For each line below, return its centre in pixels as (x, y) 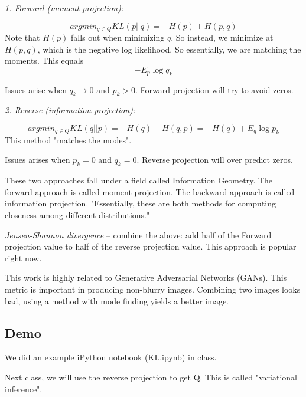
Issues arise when (36, 89)
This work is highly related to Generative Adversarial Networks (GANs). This (146, 278)
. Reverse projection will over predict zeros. (215, 160)
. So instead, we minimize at (222, 37)
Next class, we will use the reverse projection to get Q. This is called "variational (151, 377)
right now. (23, 257)
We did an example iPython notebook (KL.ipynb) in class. (111, 357)
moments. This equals (44, 60)
